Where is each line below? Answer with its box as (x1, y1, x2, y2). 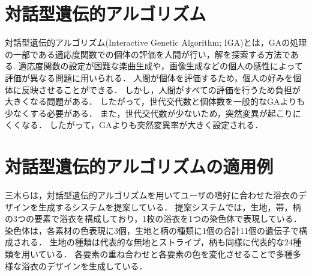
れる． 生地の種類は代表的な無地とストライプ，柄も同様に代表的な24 (21, 236, 293, 248)
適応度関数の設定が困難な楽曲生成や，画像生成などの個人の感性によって (18, 60, 303, 72)
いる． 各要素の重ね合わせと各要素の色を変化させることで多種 (46, 247, 293, 260)
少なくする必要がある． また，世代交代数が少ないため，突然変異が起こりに (5, 106, 301, 119)
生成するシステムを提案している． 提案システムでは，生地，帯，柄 (38, 200, 301, 213)
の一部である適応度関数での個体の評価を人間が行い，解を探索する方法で (5, 48, 290, 60)
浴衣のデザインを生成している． (21, 259, 148, 272)
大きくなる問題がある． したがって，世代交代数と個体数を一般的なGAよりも (5, 95, 305, 108)
